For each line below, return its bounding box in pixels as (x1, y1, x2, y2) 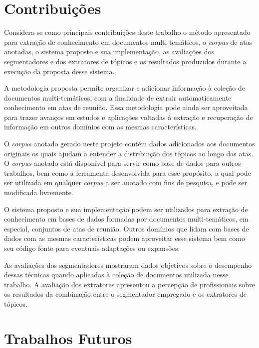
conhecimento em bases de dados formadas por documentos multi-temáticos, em (4, 214, 249, 224)
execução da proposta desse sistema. (4, 66, 115, 76)
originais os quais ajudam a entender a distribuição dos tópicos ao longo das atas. (4, 148, 254, 158)
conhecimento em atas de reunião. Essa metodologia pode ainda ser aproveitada (4, 102, 248, 113)
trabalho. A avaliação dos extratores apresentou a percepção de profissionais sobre (4, 279, 255, 289)
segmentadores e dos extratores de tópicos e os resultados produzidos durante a (4, 56, 247, 66)
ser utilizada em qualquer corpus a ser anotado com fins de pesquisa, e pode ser (4, 177, 247, 188)
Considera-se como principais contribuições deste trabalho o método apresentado (4, 27, 251, 37)
